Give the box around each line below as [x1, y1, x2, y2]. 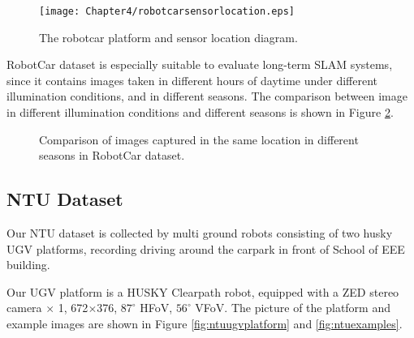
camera [6, 299, 42, 316]
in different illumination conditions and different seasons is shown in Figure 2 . [6, 104, 394, 121]
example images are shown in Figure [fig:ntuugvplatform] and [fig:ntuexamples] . [6, 314, 403, 332]
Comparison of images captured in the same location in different [39, 130, 359, 148]
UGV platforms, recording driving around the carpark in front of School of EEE [6, 240, 405, 257]
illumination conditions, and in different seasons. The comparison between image [6, 88, 408, 105]
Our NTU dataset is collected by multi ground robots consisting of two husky [6, 225, 393, 242]
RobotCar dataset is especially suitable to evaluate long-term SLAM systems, [6, 56, 393, 73]
